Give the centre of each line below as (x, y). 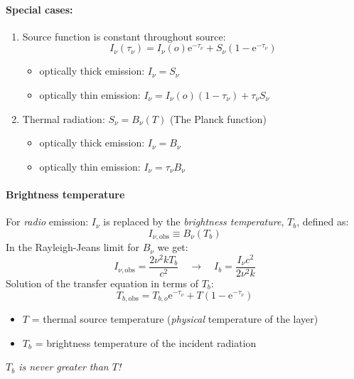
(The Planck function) (218, 118)
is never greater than (64, 367)
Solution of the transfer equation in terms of (102, 283)
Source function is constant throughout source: (124, 36)
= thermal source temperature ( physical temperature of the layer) (175, 318)
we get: (173, 247)
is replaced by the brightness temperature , (194, 221)
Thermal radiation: (64, 118)
